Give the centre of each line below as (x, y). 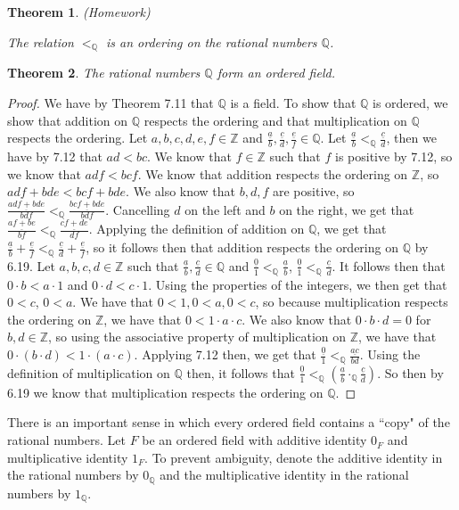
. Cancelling (138, 209)
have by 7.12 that (55, 156)
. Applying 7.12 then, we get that (225, 354)
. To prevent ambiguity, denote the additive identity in (294, 457)
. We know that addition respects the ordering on (273, 173)
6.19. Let (31, 265)
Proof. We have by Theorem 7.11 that (111, 102)
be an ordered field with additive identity (254, 440)
